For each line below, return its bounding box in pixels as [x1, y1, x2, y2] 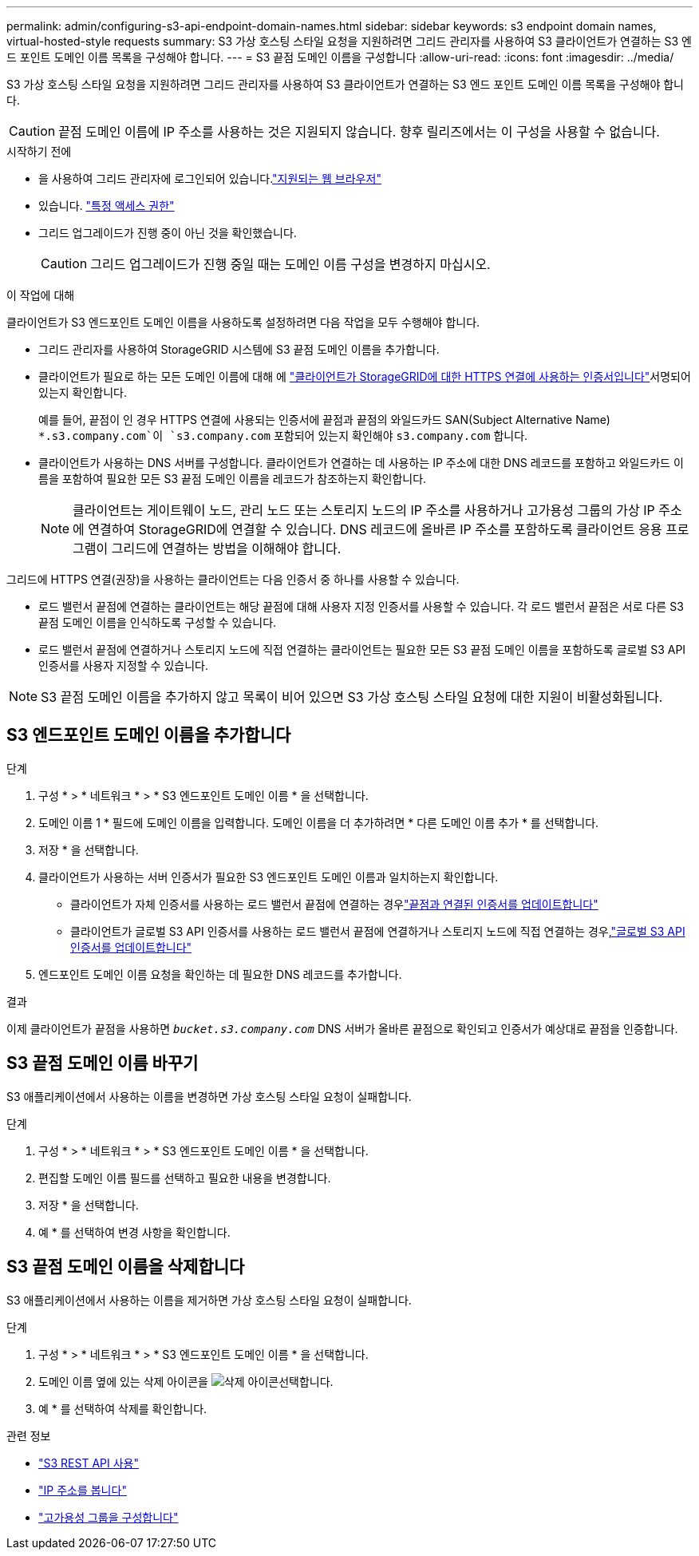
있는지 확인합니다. [38, 386, 128, 399]
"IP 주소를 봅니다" [38, 1483, 127, 1497]
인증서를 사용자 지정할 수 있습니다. [38, 659, 208, 672]
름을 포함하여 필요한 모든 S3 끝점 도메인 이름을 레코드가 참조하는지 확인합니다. [38, 472, 427, 485]
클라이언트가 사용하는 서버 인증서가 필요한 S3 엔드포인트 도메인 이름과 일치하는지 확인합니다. [38, 869, 499, 884]
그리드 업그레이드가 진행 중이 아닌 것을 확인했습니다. [38, 226, 297, 240]
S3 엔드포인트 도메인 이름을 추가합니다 [6, 725, 291, 746]
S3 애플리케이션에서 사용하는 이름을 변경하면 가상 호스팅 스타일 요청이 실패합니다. [6, 1089, 412, 1103]
